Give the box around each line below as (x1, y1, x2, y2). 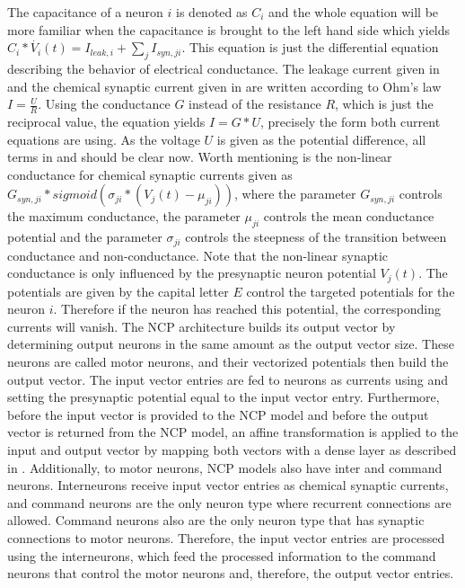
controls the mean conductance (263, 207, 434, 226)
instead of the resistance (189, 94, 321, 113)
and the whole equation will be (268, 3, 439, 21)
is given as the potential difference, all (216, 129, 426, 148)
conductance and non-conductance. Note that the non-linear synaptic (7, 245, 389, 264)
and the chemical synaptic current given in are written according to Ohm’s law (7, 76, 442, 95)
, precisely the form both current (260, 112, 441, 130)
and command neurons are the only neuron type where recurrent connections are (7, 493, 452, 512)
